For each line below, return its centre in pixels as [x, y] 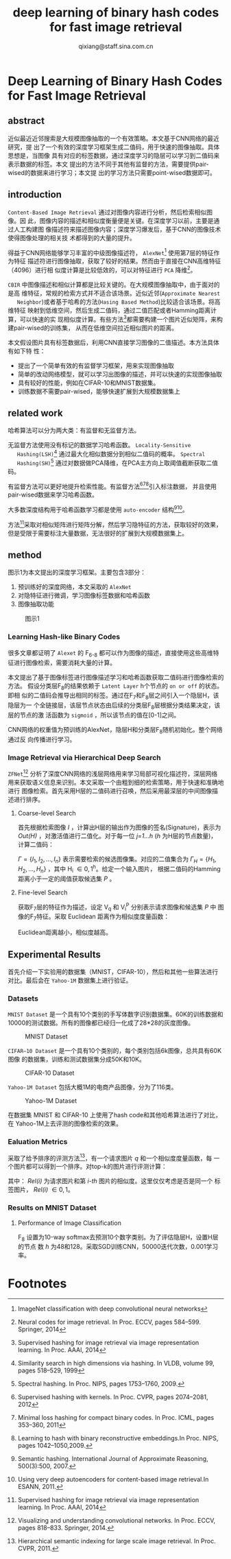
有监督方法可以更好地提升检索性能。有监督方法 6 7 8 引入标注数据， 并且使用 [112, 486]
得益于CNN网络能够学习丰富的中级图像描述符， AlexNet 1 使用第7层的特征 [111, 252]
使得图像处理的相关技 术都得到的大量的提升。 [72, 237]
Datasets [23, 998]
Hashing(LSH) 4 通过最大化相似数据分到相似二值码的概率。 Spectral [111, 453]
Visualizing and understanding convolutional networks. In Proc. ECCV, [117, 1521]
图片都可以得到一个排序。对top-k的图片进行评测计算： [90, 1167]
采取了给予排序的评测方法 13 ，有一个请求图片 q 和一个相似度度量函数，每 [110, 1157]
